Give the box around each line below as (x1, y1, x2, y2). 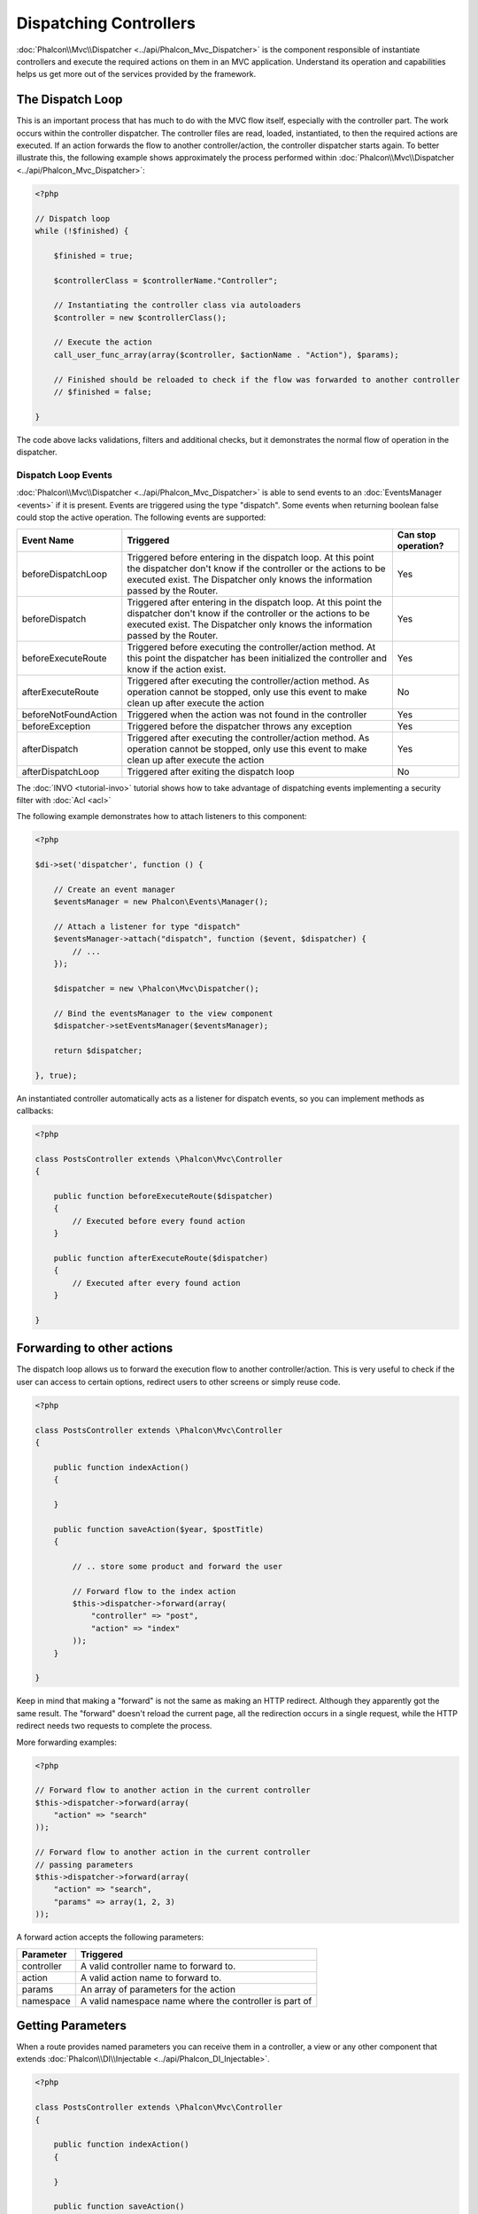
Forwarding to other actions (16, 1341, 173, 1356)
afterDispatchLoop (21, 765, 100, 778)
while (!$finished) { (35, 226, 129, 236)
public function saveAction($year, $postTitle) (53, 1524, 265, 1534)
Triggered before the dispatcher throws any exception (127, 720, 352, 732)
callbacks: (16, 1105, 54, 1116)
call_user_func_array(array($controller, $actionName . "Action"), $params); (53, 350, 400, 360)
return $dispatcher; (53, 1045, 143, 1056)
